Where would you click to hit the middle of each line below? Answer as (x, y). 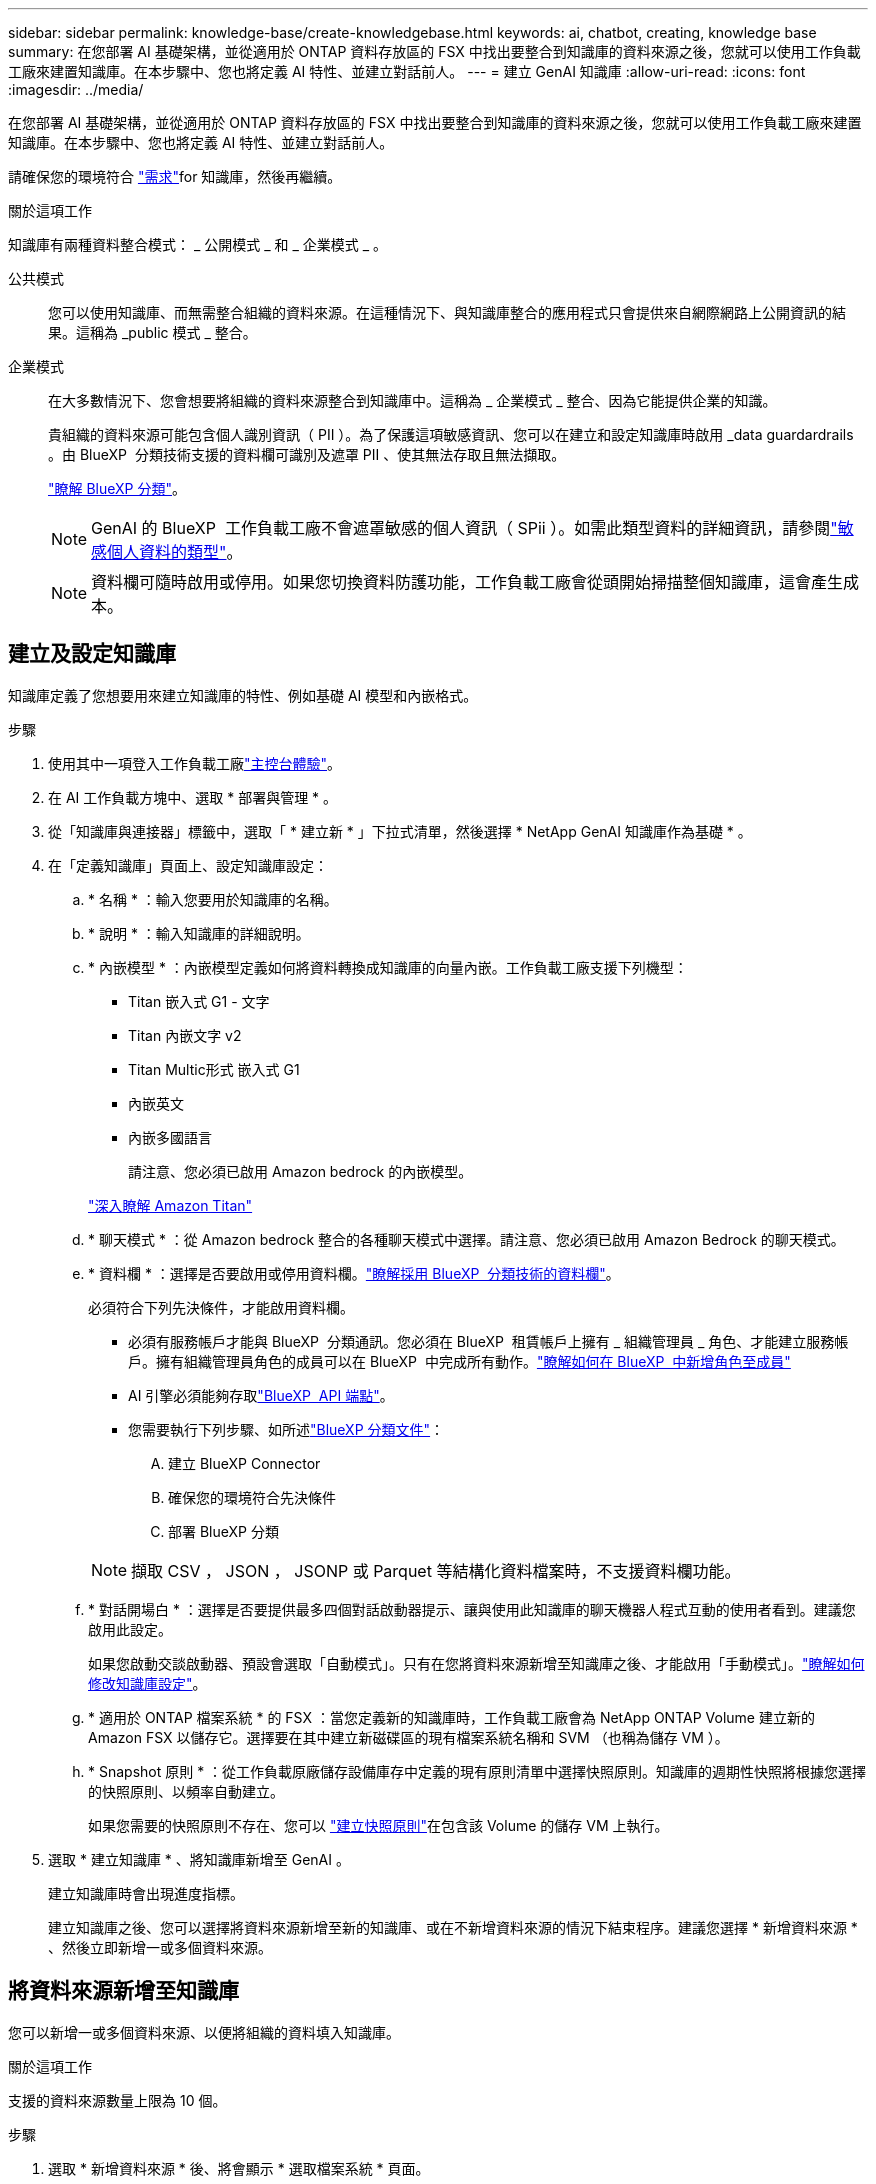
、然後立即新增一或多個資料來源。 (160, 1947)
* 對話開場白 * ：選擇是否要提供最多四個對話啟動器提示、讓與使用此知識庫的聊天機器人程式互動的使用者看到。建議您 (472, 1609)
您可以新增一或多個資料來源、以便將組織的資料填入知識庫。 (204, 2032)
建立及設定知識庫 (92, 654)
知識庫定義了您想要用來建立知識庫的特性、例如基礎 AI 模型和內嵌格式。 (243, 695)
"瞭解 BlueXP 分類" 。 (117, 488)
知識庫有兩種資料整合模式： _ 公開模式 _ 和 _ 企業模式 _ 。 (198, 244)
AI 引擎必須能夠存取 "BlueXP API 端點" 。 (261, 1395)
